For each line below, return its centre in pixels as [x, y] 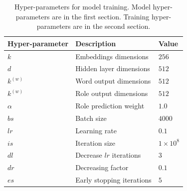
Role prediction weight [110, 105]
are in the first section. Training [101, 16]
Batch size [91, 118]
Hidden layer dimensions [113, 68]
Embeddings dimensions [112, 56]
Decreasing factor [102, 167]
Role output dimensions [112, 93]
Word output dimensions [113, 81]
